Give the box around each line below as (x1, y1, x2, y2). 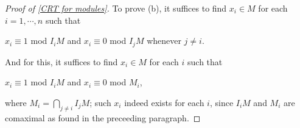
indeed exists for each (124, 96, 204, 108)
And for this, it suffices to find (5, 55, 118, 68)
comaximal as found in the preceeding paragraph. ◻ (5, 111, 201, 124)
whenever (147, 34, 181, 47)
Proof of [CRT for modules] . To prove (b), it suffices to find (5, 2, 227, 14)
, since (209, 96, 234, 108)
